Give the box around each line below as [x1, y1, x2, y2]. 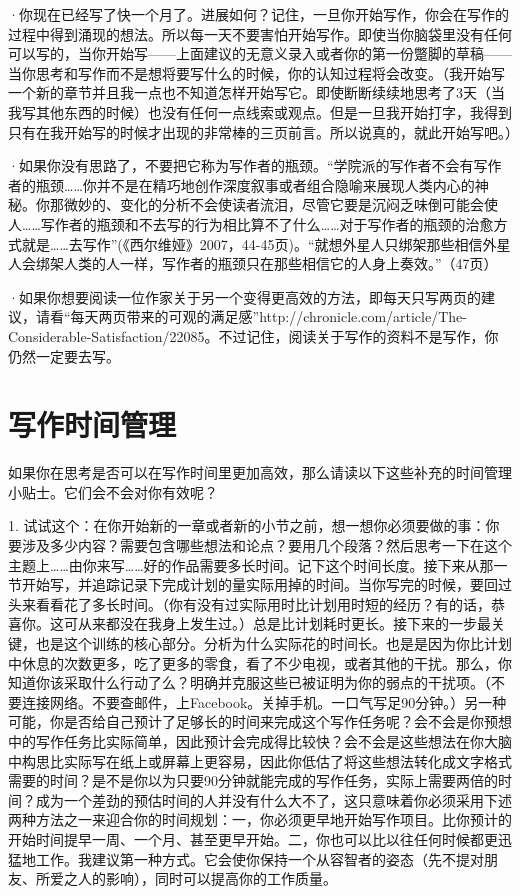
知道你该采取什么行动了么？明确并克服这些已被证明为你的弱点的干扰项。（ [8, 672, 491, 693]
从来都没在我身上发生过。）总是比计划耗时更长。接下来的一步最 [77, 613, 491, 634]
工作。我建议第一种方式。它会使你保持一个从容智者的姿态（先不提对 [35, 848, 484, 869]
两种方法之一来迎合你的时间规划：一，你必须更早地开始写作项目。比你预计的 [8, 809, 512, 830]
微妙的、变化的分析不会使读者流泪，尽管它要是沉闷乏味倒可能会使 [63, 194, 498, 215]
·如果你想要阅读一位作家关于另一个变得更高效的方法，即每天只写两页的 [8, 286, 481, 307]
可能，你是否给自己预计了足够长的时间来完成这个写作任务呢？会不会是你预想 [8, 711, 512, 732]
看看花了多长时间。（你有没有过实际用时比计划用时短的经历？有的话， [35, 593, 491, 614]
